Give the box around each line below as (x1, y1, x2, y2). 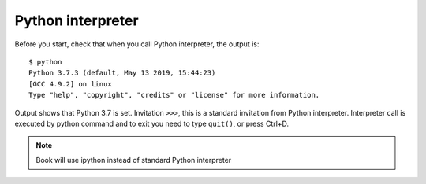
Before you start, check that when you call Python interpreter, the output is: (14, 39, 260, 49)
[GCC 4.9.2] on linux (28, 79, 112, 88)
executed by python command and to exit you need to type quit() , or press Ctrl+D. (14, 119, 290, 128)
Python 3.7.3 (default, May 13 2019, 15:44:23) (28, 68, 216, 78)
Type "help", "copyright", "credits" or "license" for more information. (28, 90, 320, 100)
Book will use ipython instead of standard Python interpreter (35, 155, 232, 164)
